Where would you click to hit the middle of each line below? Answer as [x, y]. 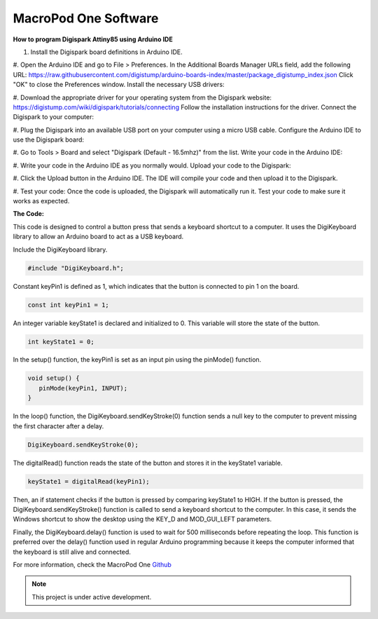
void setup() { [54, 378]
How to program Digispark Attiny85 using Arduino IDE [93, 39]
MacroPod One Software [86, 18]
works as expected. [41, 201]
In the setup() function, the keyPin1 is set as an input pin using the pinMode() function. [137, 360]
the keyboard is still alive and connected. [72, 552]
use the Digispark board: [48, 140]
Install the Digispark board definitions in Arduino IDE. [107, 52]
